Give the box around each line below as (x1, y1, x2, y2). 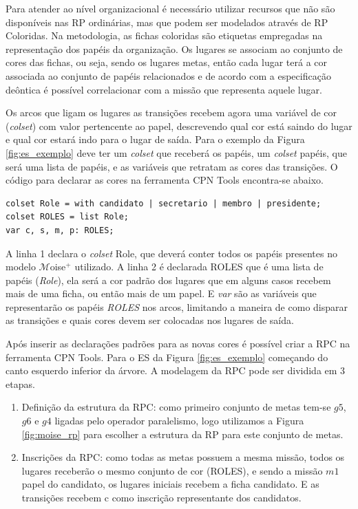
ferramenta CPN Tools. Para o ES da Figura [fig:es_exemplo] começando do (6, 349, 328, 364)
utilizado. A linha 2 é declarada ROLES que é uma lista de (74, 259, 324, 274)
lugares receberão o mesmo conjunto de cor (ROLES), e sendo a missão (21, 463, 323, 477)
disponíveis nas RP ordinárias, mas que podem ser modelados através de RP (6, 14, 328, 29)
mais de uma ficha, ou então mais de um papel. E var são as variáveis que (6, 286, 317, 301)
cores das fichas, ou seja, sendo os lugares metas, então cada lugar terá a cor (6, 55, 328, 69)
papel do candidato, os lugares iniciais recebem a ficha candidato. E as (21, 477, 319, 491)
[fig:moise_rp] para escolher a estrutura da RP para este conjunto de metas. (21, 426, 344, 441)
